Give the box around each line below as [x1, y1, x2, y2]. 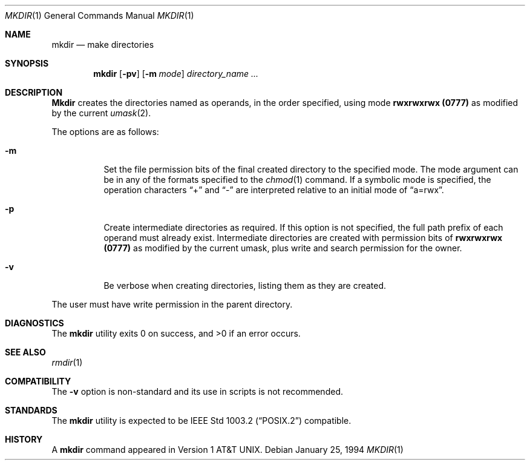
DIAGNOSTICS [5, 318, 64, 328]
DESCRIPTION [5, 87, 63, 97]
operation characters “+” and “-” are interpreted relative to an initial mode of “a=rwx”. [103, 185, 444, 195]
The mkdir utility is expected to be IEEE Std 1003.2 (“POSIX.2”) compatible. [51, 415, 352, 426]
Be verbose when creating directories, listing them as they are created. [103, 280, 387, 291]
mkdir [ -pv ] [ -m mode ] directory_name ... [93, 68, 259, 79]
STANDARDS [5, 405, 57, 415]
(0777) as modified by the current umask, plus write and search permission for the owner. [103, 243, 462, 253]
